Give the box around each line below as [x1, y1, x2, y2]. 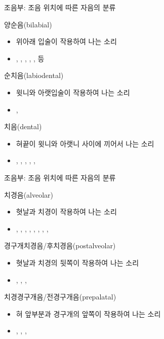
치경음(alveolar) [4, 189, 54, 200]
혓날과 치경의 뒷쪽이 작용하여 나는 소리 [16, 257, 139, 268]
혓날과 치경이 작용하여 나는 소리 [16, 206, 117, 217]
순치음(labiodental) [4, 70, 64, 81]
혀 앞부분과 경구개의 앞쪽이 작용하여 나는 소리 [16, 308, 161, 319]
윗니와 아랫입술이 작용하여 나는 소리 [16, 87, 130, 97]
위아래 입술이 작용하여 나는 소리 [16, 36, 117, 47]
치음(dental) [4, 121, 42, 132]
